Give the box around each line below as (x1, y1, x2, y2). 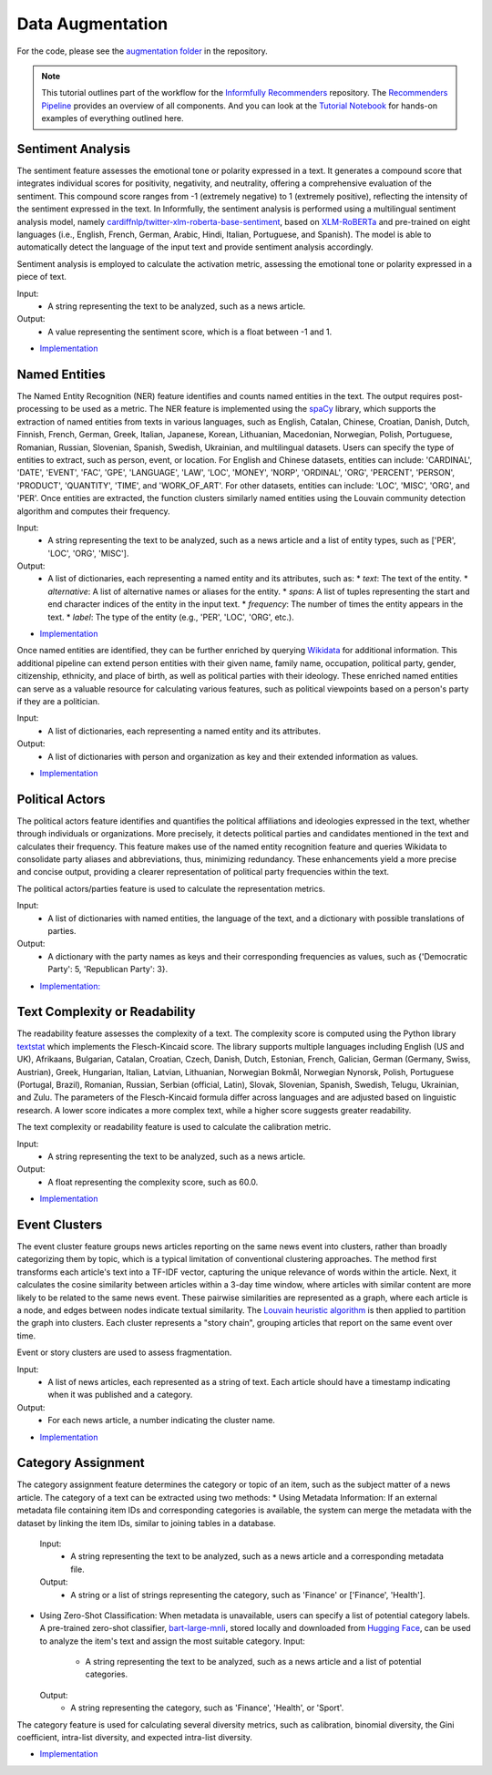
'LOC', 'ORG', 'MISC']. (47, 548, 129, 559)
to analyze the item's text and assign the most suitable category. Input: (39, 1636, 305, 1647)
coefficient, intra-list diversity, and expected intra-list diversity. (16, 1732, 252, 1743)
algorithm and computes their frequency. (16, 506, 170, 517)
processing (16, 404, 59, 415)
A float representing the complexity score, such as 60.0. (47, 1176, 259, 1187)
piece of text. (16, 272, 67, 282)
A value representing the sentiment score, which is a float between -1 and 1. (47, 326, 333, 337)
